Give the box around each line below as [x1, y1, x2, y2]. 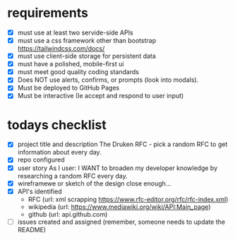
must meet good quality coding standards [17, 68, 140, 76]
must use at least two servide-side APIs [17, 28, 133, 37]
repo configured [17, 155, 65, 164]
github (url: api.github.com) [28, 210, 108, 218]
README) [17, 225, 47, 234]
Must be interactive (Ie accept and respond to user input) [17, 92, 184, 100]
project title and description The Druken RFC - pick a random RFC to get [17, 140, 228, 149]
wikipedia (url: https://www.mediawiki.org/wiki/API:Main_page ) [28, 203, 211, 211]
